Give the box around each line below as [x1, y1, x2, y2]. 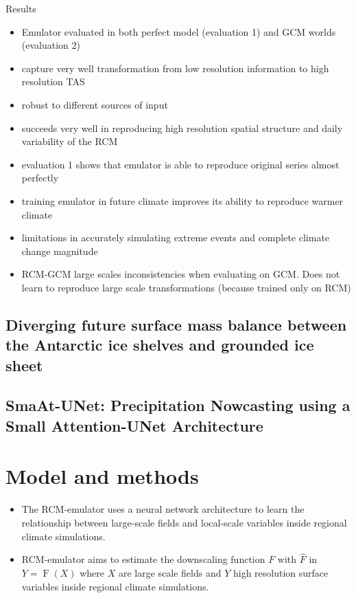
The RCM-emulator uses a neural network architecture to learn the [21, 502, 305, 516]
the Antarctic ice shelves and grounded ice [5, 334, 314, 355]
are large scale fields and [118, 565, 222, 579]
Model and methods [5, 462, 199, 490]
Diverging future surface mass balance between [5, 313, 347, 335]
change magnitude [21, 243, 98, 258]
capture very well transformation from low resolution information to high [21, 60, 329, 75]
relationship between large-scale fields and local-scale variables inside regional [21, 515, 347, 529]
